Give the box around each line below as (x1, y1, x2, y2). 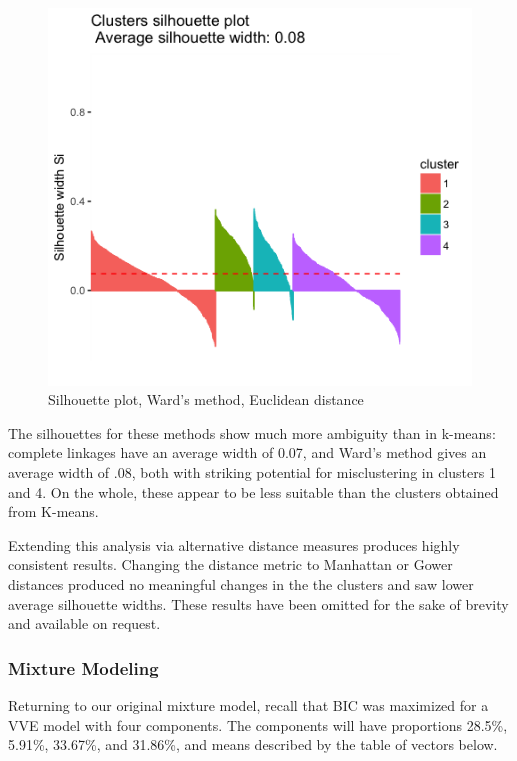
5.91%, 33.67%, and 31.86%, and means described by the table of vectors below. (8, 734, 498, 755)
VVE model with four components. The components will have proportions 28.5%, (8, 714, 508, 735)
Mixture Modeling (8, 655, 159, 680)
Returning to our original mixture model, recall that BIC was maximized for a (8, 695, 489, 716)
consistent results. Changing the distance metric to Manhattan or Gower (8, 554, 453, 575)
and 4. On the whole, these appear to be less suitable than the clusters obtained (8, 481, 499, 502)
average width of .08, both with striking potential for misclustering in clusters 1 (8, 462, 496, 483)
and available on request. (8, 613, 161, 634)
